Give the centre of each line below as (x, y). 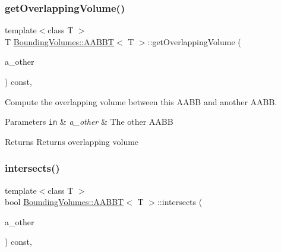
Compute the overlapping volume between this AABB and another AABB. (141, 101)
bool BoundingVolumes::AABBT (64, 202)
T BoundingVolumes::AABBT (59, 41)
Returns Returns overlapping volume (72, 141)
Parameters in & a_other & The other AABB (89, 122)
